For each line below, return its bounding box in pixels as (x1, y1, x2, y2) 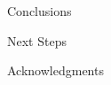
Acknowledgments (7, 61, 104, 80)
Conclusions (7, 2, 72, 19)
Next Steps (7, 31, 67, 50)
